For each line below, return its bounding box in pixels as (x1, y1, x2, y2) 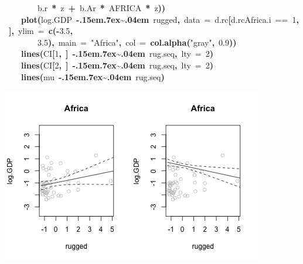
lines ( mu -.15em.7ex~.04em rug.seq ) (21, 70, 165, 83)
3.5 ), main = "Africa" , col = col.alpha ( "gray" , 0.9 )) (38, 36, 237, 48)
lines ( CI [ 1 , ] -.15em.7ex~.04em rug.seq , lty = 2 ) (21, 47, 213, 60)
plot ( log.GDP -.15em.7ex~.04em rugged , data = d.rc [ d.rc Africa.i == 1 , (21, 13, 299, 25)
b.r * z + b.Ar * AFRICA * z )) (38, 2, 166, 13)
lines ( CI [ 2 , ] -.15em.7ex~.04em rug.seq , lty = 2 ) (21, 59, 213, 71)
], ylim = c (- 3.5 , (9, 25, 73, 37)
